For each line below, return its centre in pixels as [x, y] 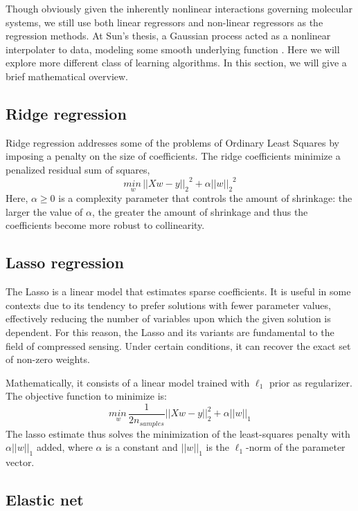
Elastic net [45, 499]
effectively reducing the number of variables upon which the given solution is [168, 318]
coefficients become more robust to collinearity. [105, 225]
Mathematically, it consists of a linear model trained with [128, 382]
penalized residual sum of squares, [78, 169]
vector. [20, 462]
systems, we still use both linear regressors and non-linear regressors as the [164, 22]
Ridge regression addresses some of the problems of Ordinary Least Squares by [172, 142]
